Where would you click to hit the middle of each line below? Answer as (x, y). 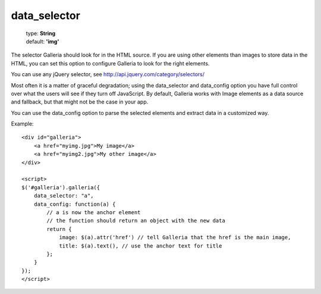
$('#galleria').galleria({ (61, 187)
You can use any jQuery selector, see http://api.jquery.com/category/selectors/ (108, 74)
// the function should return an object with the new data (136, 221)
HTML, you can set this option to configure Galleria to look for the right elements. (110, 63)
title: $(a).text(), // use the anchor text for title (141, 246)
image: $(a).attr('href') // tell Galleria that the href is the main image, (175, 237)
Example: (22, 124)
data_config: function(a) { (75, 204)
